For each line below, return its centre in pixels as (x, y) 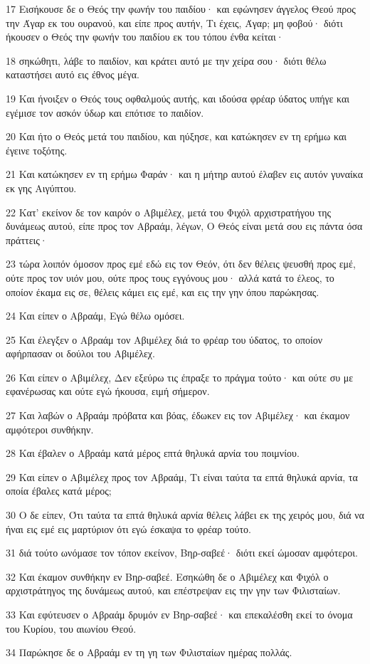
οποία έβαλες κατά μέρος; (59, 491)
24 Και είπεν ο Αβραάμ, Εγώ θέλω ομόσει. (95, 316)
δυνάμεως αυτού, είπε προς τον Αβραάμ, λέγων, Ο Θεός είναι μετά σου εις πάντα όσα (184, 226)
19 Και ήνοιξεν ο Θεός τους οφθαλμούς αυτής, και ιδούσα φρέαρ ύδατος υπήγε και (178, 98)
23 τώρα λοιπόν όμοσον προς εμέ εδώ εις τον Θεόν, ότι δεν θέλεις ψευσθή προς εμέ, (181, 264)
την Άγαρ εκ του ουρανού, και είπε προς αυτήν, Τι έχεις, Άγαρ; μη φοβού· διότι (174, 22)
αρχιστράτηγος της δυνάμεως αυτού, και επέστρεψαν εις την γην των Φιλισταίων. (173, 590)
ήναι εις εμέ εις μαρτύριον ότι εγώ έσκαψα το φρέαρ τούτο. (128, 528)
